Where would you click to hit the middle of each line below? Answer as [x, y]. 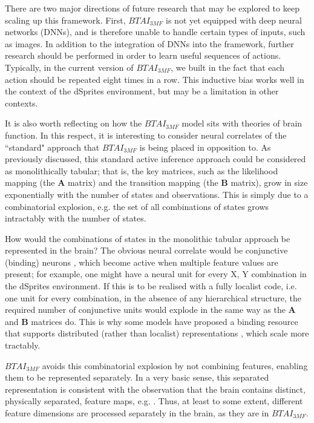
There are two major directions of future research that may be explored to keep [152, 8]
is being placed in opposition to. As [205, 147]
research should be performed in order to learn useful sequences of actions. [143, 55]
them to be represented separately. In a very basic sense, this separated [137, 377]
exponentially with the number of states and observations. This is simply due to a [157, 194]
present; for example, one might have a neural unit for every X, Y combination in [156, 274]
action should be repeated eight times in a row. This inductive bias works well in [155, 79]
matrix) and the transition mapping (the [143, 182]
